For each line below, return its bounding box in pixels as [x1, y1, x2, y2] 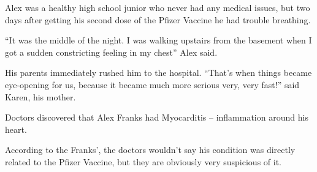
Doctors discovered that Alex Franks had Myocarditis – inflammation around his [5, 111, 308, 124]
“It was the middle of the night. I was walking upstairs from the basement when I [5, 34, 312, 47]
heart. [5, 122, 27, 135]
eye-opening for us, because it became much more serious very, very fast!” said [5, 78, 300, 91]
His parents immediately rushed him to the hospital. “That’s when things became [5, 66, 312, 79]
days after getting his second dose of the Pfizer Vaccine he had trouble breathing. [5, 13, 311, 26]
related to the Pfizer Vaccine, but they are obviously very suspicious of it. [5, 155, 281, 168]
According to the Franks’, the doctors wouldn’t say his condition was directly [5, 143, 296, 156]
